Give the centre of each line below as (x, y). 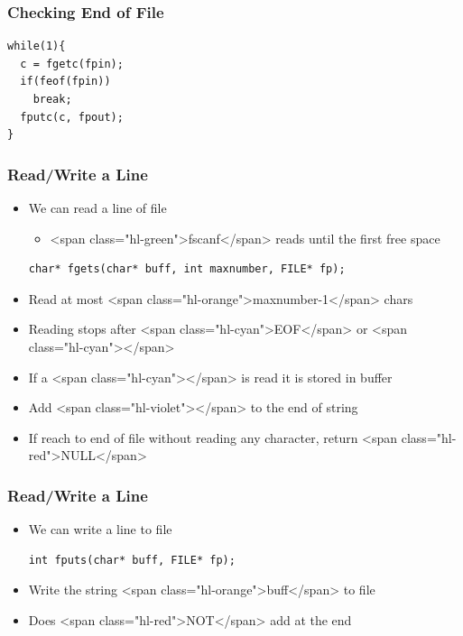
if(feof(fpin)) (65, 82)
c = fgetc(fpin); (72, 64)
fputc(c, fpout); (72, 117)
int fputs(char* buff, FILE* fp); (132, 560)
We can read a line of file (97, 207)
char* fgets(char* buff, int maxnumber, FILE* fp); (187, 269)
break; (52, 99)
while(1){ (37, 46)
